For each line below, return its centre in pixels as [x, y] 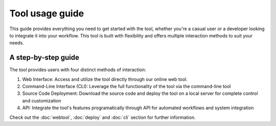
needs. [17, 43]
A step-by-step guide [44, 58]
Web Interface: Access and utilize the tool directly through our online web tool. [105, 79]
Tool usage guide [47, 13]
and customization [42, 100]
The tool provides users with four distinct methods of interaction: [78, 70]
